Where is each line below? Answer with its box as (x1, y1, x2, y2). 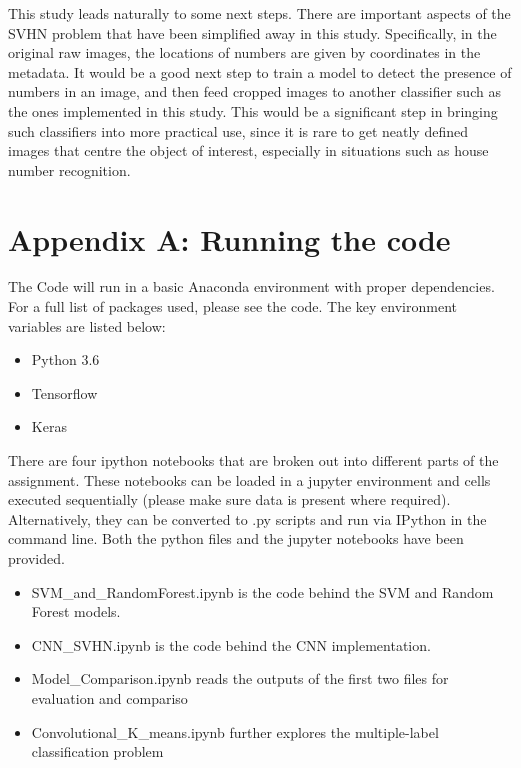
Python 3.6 (31, 349, 100, 370)
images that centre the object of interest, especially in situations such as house (8, 140, 489, 161)
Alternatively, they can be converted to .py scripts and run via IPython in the (8, 508, 487, 529)
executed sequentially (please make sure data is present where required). (8, 489, 451, 510)
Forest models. (31, 601, 121, 622)
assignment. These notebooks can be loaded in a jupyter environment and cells (8, 469, 491, 490)
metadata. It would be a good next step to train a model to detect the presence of (8, 61, 512, 82)
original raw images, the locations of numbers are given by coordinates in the (8, 42, 481, 63)
